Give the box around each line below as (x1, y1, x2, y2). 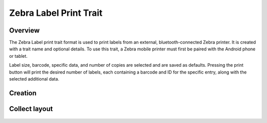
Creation (9, 89, 37, 97)
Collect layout (9, 104, 53, 113)
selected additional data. (9, 76, 59, 82)
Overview (9, 26, 40, 35)
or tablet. (9, 53, 28, 59)
